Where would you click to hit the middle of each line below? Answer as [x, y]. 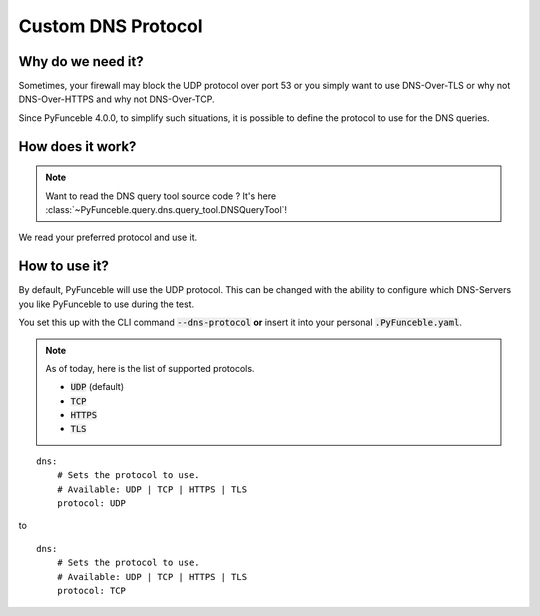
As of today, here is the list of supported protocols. [150, 368]
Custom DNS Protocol [111, 26]
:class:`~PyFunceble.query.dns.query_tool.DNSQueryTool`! [166, 210]
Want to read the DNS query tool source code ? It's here [161, 196]
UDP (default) [97, 387]
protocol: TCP [91, 590]
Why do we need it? [81, 61]
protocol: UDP [91, 503]
